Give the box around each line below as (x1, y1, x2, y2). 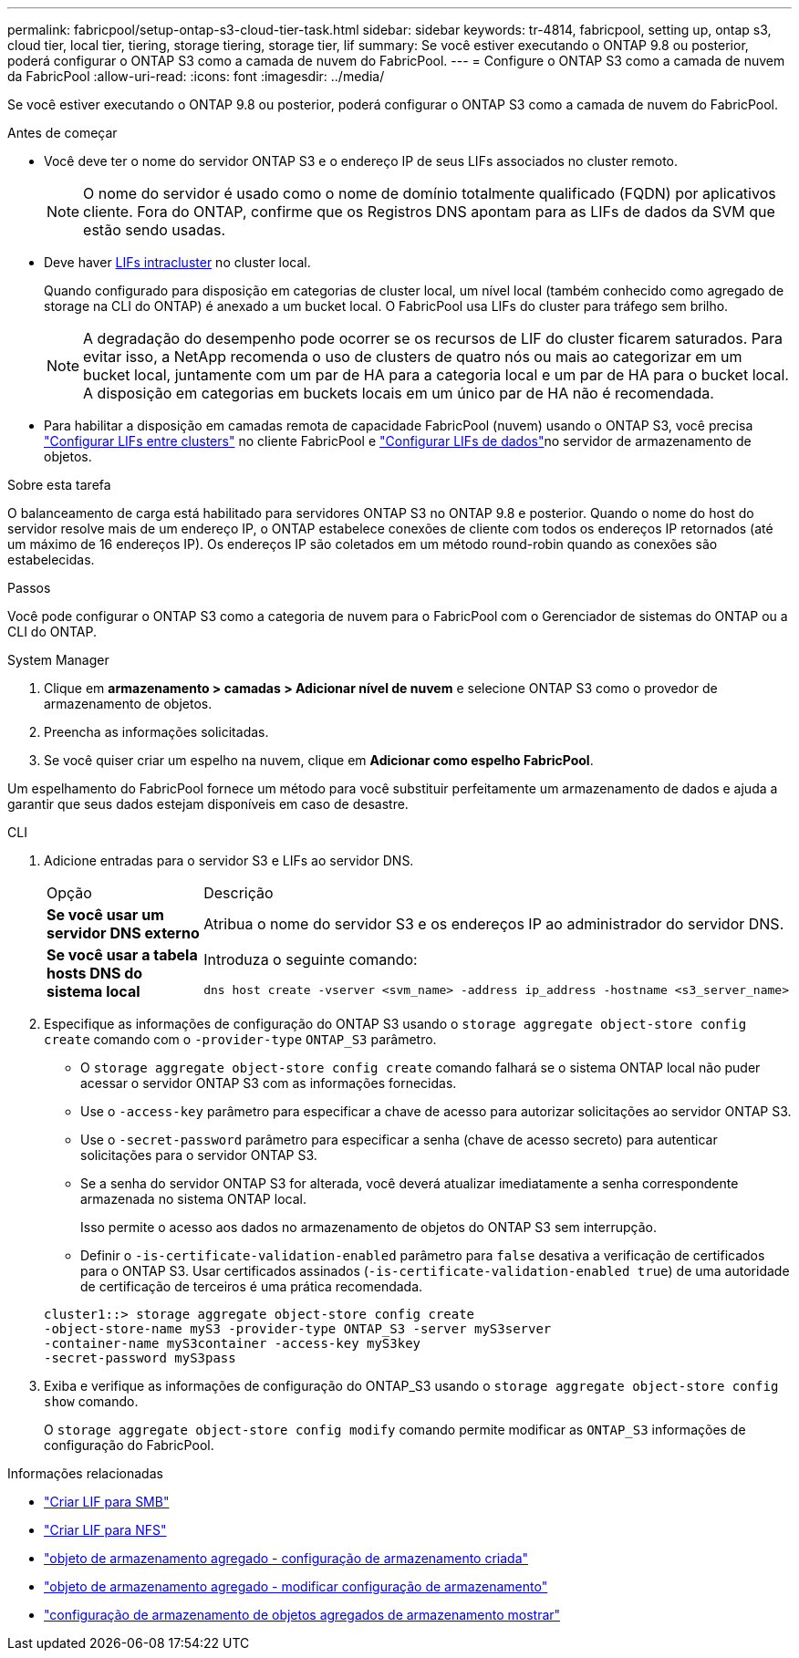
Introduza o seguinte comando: (203, 949, 418, 969)
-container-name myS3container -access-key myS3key (44, 1336, 421, 1351)
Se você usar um (47, 906, 164, 924)
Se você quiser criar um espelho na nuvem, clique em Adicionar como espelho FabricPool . (44, 752, 594, 768)
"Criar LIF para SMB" (44, 1494, 170, 1509)
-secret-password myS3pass (44, 1351, 236, 1365)
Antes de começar (7, 125, 118, 140)
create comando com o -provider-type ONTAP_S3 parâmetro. (44, 1031, 437, 1047)
